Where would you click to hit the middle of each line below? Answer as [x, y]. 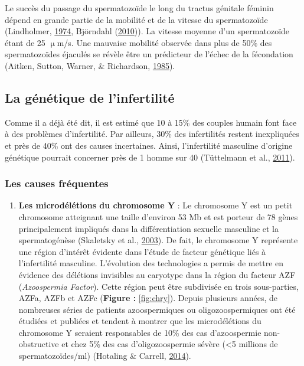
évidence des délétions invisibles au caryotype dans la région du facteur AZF [157, 274]
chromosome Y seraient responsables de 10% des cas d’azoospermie [140, 332]
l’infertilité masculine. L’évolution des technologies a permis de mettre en [151, 263]
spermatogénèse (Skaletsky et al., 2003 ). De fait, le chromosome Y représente [158, 240]
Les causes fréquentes [57, 183]
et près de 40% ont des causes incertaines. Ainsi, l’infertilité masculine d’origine [149, 145]
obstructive [39, 344]
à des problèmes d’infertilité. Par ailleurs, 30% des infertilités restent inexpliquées [152, 134]
